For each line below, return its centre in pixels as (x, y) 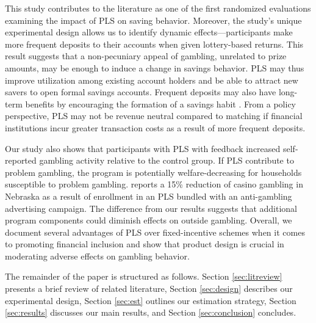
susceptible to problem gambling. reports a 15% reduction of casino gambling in (154, 184)
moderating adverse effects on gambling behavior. (97, 256)
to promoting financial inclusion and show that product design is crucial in (145, 244)
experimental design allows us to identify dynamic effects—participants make (149, 32)
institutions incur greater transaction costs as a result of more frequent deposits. (155, 127)
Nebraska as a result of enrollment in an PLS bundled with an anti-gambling (149, 196)
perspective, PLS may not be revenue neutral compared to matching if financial (154, 116)
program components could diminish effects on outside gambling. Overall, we (149, 220)
